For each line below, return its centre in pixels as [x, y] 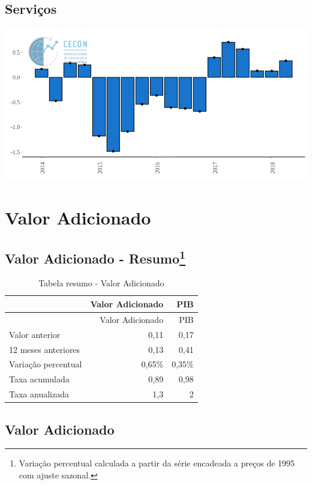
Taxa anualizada [39, 394]
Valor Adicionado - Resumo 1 [95, 257]
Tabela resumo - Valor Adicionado [101, 283]
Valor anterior [35, 334]
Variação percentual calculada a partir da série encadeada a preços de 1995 [157, 463]
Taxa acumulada [39, 379]
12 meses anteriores [45, 349]
